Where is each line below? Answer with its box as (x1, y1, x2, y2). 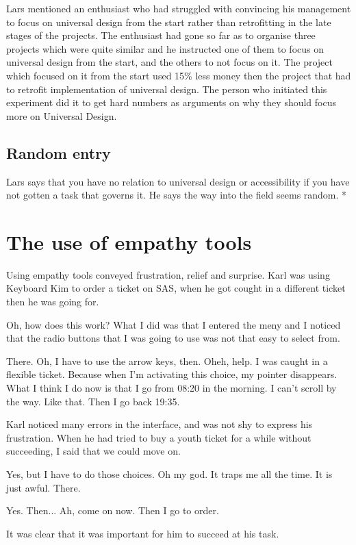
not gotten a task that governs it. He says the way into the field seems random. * (6, 188, 347, 202)
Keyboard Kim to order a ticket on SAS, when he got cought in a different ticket (6, 281, 346, 295)
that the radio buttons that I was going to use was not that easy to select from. (6, 331, 340, 345)
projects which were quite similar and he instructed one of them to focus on (6, 41, 325, 55)
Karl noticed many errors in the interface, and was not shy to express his (6, 417, 313, 431)
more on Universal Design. (6, 108, 117, 123)
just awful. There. (6, 480, 81, 494)
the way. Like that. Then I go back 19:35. (6, 394, 180, 408)
